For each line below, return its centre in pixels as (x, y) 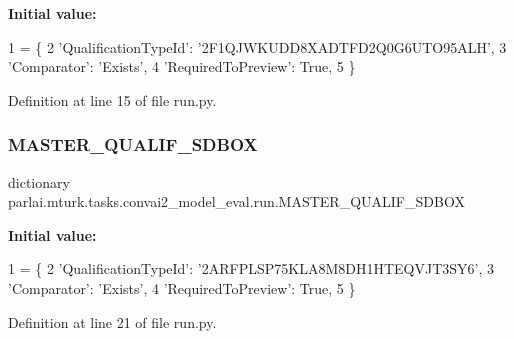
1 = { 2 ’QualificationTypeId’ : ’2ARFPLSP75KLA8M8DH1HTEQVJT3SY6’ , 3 (251, 268)
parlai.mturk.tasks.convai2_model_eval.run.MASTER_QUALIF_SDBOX (236, 201)
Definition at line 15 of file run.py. (112, 99)
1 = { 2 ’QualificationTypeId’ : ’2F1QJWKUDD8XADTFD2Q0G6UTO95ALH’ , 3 (257, 46)
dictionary (39, 181)
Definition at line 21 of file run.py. (112, 321)
